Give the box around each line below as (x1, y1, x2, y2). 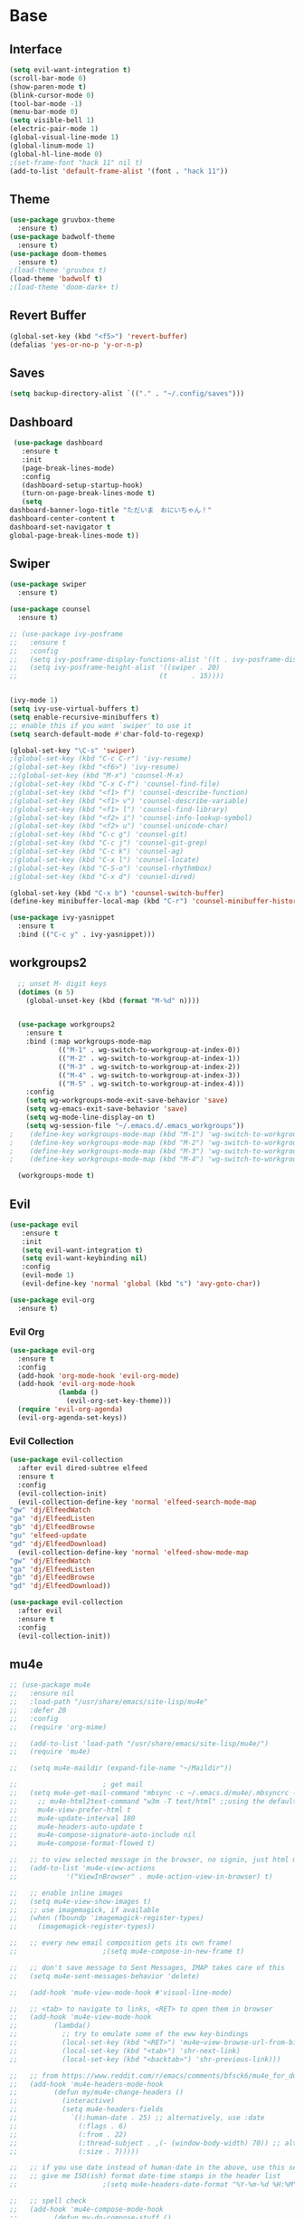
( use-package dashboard (13, 438, 103, 448)
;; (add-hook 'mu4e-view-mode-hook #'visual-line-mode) (9, 1988, 233, 1997)
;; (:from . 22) (9, 2129, 128, 2139)
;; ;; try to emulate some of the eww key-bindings (9, 2030, 249, 2039)
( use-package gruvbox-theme (9, 215, 116, 225)
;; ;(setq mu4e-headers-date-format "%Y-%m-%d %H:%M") (9, 2180, 301, 2189)
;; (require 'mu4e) (9, 1747, 91, 1756)
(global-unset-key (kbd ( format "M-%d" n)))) (25, 996, 201, 1005)
